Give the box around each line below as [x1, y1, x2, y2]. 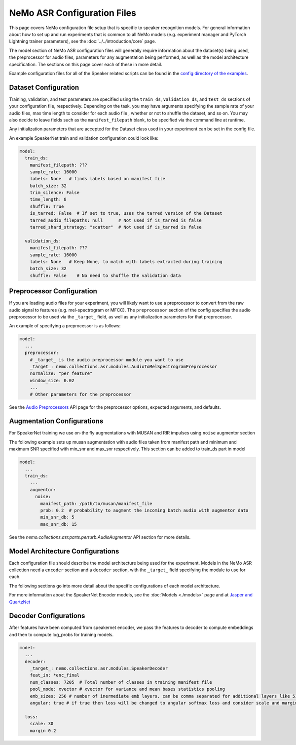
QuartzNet [9, 599, 31, 605]
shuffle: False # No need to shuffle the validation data [30, 273, 181, 278]
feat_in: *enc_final [30, 672, 80, 678]
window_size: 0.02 [30, 378, 74, 383]
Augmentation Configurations [9, 417, 104, 426]
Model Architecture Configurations [9, 547, 119, 555]
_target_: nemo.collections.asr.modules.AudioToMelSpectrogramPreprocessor [30, 363, 218, 369]
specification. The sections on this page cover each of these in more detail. [9, 61, 162, 67]
